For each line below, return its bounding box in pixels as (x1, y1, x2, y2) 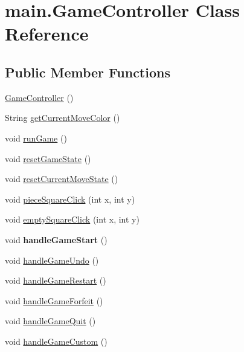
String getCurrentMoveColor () (5, 111, 120, 124)
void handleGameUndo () (5, 253, 99, 266)
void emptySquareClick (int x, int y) (5, 213, 140, 226)
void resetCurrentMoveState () (5, 172, 118, 185)
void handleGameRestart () (5, 274, 106, 287)
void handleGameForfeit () (5, 294, 103, 307)
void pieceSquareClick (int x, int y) (5, 192, 135, 205)
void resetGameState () (5, 152, 91, 165)
